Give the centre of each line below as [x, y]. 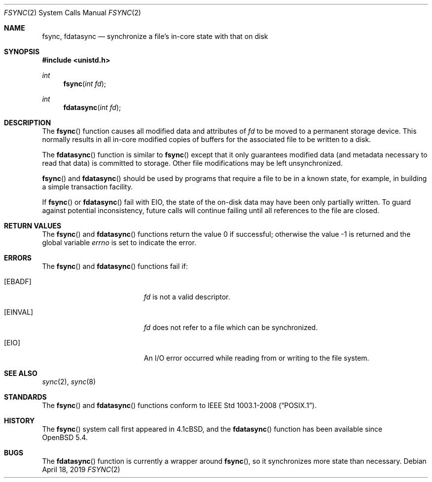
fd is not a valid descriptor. [187, 297]
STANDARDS [25, 397]
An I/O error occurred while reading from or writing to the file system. [256, 358]
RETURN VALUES [33, 226]
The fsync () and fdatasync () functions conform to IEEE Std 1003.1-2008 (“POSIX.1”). [179, 405]
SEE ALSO [21, 373]
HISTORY [19, 421]
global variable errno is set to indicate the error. [119, 242]
